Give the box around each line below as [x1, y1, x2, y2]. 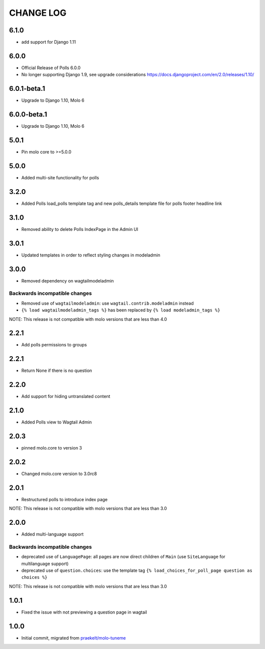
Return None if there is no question [21, 367, 92, 373]
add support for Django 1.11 [21, 39, 76, 45]
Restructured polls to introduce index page [21, 496, 108, 502]
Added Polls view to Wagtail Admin [21, 419, 92, 425]
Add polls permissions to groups [21, 342, 87, 348]
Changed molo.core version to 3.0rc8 [21, 471, 97, 477]
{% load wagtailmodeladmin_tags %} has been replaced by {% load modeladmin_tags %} [21, 307, 220, 313]
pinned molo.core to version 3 [21, 445, 82, 451]
